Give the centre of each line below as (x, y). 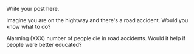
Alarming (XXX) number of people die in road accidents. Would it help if (96, 38)
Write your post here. (33, 9)
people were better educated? (44, 45)
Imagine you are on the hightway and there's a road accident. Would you (97, 20)
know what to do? (29, 27)
